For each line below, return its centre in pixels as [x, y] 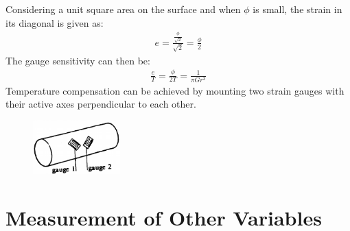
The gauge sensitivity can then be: [78, 60]
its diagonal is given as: [55, 22]
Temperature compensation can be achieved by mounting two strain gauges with [175, 90]
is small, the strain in [297, 9]
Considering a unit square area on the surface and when [123, 9]
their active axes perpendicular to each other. [101, 104]
